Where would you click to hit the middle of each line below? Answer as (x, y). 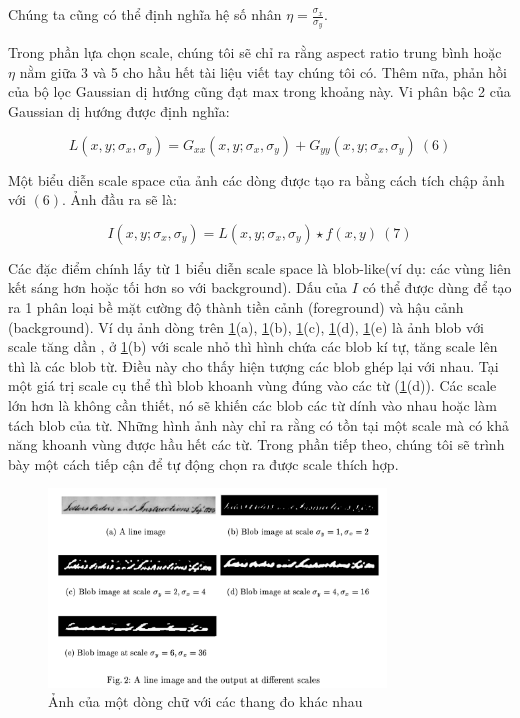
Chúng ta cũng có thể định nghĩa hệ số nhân (145, 14)
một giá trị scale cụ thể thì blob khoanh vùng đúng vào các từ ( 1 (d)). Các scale (252, 385)
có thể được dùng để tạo (437, 287)
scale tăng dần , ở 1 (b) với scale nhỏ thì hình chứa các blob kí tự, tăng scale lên (253, 346)
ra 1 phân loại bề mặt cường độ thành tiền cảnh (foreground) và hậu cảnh (236, 306)
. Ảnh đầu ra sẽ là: (119, 199)
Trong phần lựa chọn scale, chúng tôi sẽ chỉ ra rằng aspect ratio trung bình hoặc (255, 52)
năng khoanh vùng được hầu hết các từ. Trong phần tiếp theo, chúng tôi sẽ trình (256, 444)
